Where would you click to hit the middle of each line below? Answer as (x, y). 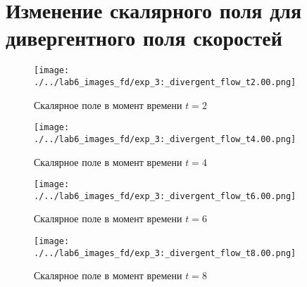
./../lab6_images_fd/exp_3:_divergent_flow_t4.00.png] (165, 139)
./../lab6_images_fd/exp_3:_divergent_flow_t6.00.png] (165, 196)
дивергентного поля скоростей (144, 38)
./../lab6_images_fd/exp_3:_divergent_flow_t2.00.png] (165, 82)
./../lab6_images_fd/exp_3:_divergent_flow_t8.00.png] (165, 253)
